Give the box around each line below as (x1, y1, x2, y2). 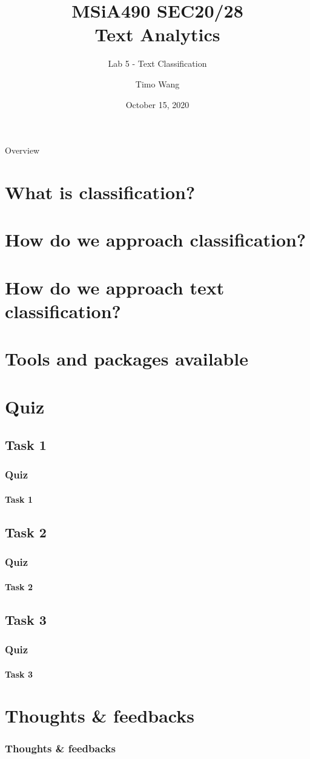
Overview (5, 144, 40, 157)
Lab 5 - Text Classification (108, 57, 207, 70)
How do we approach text (5, 274, 225, 299)
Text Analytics (94, 22, 220, 47)
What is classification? (5, 179, 196, 204)
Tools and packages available (5, 346, 248, 371)
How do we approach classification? (5, 227, 306, 252)
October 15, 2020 (125, 98, 190, 111)
